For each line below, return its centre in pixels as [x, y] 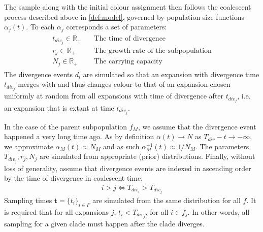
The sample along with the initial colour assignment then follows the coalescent [128, 7]
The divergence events [39, 74]
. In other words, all [219, 211]
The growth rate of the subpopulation [153, 51]
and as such [121, 146]
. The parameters [222, 146]
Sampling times [28, 200]
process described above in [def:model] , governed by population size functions [124, 16]
